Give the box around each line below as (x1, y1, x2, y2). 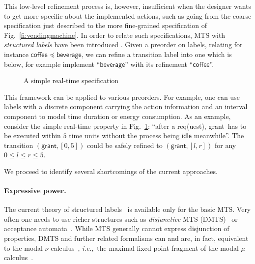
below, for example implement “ (4, 59, 100, 69)
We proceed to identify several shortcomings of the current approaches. (4, 166, 218, 176)
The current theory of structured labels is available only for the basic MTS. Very (4, 204, 251, 214)
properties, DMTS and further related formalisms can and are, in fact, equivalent (4, 233, 249, 243)
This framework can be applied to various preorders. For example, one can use (4, 91, 240, 102)
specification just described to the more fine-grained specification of (4, 20, 207, 30)
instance (4, 49, 28, 59)
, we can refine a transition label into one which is (81, 49, 232, 59)
